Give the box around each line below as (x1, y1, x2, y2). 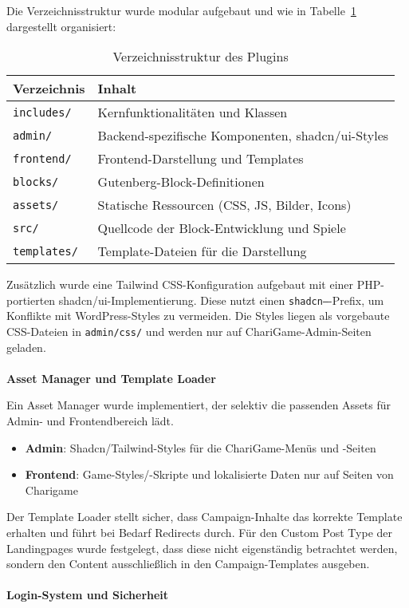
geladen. (6, 338, 46, 355)
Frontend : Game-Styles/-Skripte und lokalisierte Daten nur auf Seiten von (25, 466, 394, 483)
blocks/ (13, 175, 59, 188)
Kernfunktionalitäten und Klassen (97, 103, 288, 122)
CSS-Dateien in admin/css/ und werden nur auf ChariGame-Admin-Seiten (6, 323, 372, 340)
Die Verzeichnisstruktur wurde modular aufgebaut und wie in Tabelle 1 (6, 2, 356, 18)
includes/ (13, 105, 72, 119)
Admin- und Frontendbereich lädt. (6, 413, 174, 429)
